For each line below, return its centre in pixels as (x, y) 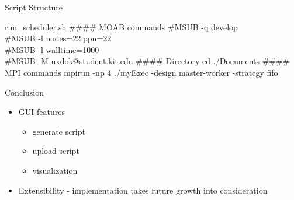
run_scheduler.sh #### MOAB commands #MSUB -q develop (121, 27)
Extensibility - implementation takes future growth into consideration (143, 190)
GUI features (41, 112)
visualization (55, 170)
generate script (59, 131)
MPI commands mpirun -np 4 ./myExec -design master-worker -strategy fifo (141, 72)
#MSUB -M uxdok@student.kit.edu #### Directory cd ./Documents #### (147, 61)
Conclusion (24, 92)
